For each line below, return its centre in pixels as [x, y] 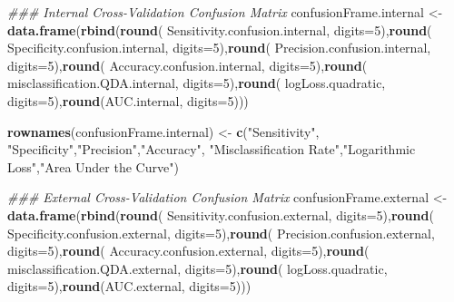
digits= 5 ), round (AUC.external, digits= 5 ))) [129, 286]
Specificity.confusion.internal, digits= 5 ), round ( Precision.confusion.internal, [219, 48]
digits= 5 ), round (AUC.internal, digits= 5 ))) [128, 100]
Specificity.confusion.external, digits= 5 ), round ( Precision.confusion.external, [221, 233]
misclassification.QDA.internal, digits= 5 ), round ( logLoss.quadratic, [197, 83]
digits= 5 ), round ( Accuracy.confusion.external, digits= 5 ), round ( [188, 251]
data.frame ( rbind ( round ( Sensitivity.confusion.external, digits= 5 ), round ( [221, 214]
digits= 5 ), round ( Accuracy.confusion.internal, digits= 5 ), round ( [188, 65]
